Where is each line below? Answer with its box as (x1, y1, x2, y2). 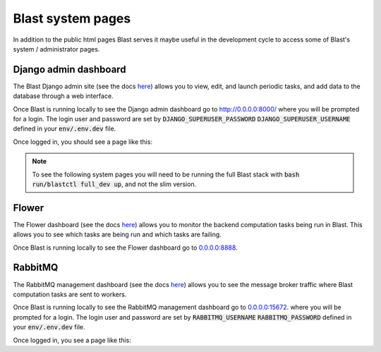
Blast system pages (13, 11, 131, 26)
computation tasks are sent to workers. (13, 290, 127, 298)
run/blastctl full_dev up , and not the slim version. (32, 180, 197, 188)
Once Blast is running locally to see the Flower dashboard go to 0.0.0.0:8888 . (13, 243, 238, 252)
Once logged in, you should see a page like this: (13, 138, 153, 146)
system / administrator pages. (13, 44, 100, 53)
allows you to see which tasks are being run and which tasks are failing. (13, 230, 222, 239)
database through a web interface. (13, 92, 114, 100)
